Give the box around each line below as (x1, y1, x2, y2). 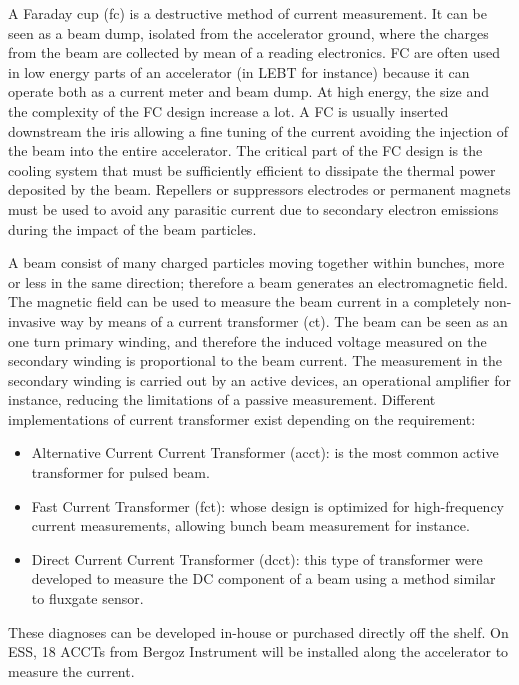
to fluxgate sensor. (31, 588, 144, 609)
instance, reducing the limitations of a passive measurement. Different (8, 389, 436, 410)
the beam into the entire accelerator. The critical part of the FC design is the (8, 140, 483, 161)
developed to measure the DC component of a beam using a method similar (31, 568, 496, 589)
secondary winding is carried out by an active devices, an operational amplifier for (8, 369, 511, 390)
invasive (8, 310, 56, 331)
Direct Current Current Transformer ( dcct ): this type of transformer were (31, 548, 483, 569)
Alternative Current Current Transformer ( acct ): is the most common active (31, 442, 499, 463)
